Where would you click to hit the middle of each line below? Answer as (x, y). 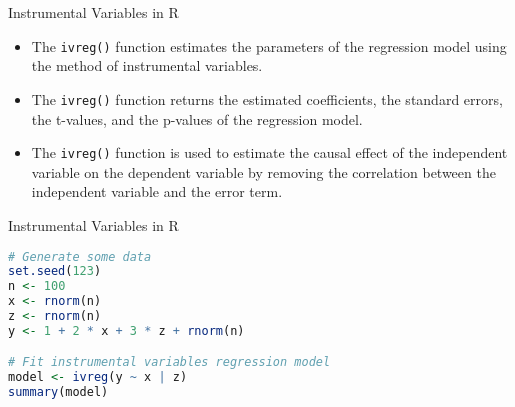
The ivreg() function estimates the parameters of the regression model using (269, 45)
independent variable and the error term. (157, 191)
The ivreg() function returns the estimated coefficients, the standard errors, (267, 98)
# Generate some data (80, 256)
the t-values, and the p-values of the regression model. (197, 118)
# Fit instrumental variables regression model (169, 362)
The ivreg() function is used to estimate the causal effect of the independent (269, 152)
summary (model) (58, 392)
